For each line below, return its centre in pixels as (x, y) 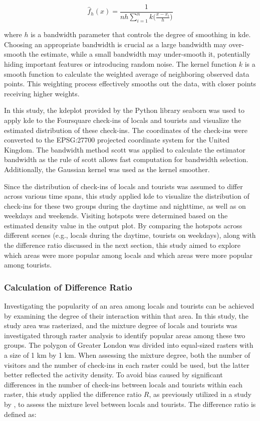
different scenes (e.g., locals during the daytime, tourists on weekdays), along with (130, 235)
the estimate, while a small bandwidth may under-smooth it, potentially (140, 54)
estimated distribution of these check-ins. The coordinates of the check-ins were (126, 130)
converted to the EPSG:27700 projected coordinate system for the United (117, 140)
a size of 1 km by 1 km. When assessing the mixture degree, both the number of (127, 355)
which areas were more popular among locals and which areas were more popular (128, 255)
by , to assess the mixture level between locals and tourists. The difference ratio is (130, 404)
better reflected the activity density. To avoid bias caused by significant (113, 375)
